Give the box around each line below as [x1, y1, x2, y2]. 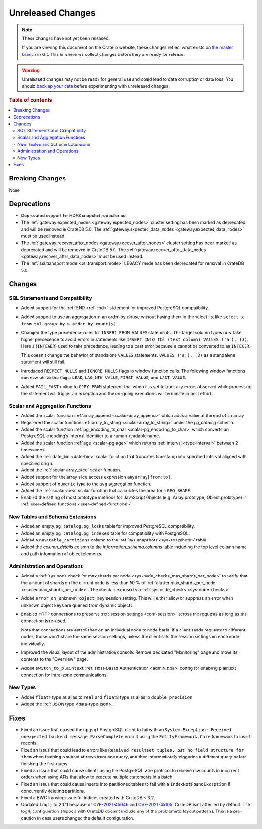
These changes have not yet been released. [22, 36, 110, 41]
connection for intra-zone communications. [21, 672, 108, 678]
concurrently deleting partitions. [21, 788, 85, 794]
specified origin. [21, 460, 54, 466]
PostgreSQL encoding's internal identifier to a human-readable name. [21, 433, 160, 439]
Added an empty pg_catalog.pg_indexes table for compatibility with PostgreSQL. [21, 530, 190, 536]
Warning [22, 67, 40, 73]
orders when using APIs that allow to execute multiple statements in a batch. [21, 774, 174, 780]
